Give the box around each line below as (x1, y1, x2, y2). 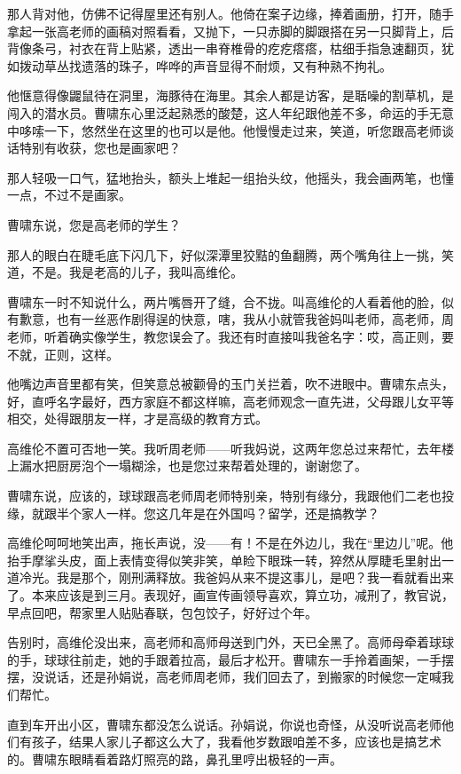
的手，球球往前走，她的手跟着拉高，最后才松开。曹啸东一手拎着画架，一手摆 (7, 650, 454, 668)
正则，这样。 (43, 344, 119, 363)
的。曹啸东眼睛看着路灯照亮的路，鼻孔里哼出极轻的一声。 (7, 749, 342, 768)
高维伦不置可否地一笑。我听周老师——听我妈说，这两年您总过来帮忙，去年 (7, 438, 441, 457)
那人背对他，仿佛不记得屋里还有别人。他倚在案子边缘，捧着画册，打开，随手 (7, 4, 454, 22)
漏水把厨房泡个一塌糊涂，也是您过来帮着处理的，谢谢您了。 (19, 456, 367, 475)
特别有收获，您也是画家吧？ (19, 138, 181, 157)
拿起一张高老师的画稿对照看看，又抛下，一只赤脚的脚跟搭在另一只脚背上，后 (7, 21, 454, 40)
